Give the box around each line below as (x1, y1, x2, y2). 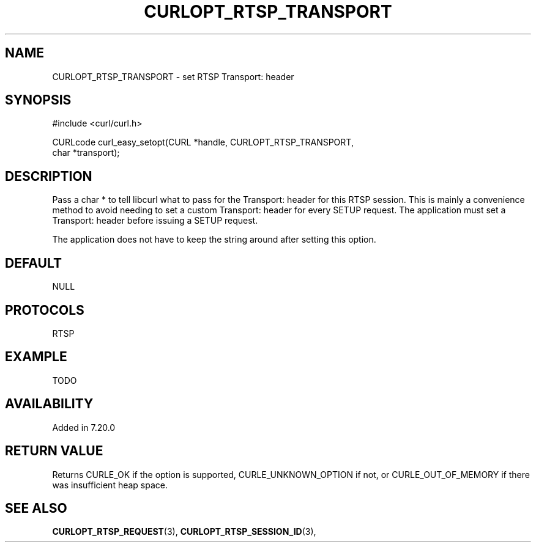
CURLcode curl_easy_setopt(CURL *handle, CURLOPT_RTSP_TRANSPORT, (52, 137, 354, 148)
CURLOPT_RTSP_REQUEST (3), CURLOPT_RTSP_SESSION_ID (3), (52, 526, 316, 537)
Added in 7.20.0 (52, 422, 116, 433)
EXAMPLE (5, 349, 67, 365)
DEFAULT (5, 255, 62, 271)
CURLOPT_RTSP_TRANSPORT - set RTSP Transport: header (52, 71, 294, 82)
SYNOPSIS (5, 92, 72, 108)
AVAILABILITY (5, 396, 94, 412)
